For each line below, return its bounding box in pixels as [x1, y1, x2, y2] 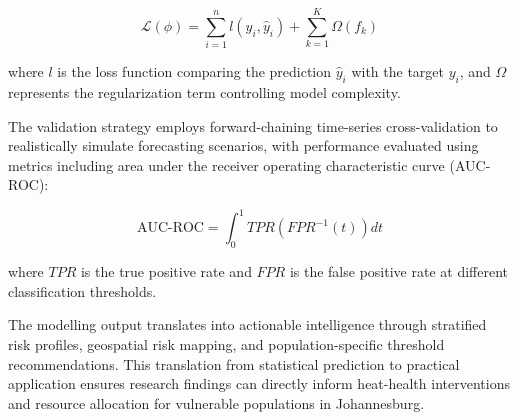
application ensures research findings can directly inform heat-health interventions [8, 373, 510, 394]
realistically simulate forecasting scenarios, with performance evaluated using [8, 135, 479, 156]
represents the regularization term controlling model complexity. [8, 81, 401, 102]
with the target [351, 61, 445, 82]
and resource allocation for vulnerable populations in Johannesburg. [8, 392, 425, 413]
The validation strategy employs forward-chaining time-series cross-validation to [8, 115, 498, 136]
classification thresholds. [8, 280, 157, 301]
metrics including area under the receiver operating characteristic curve [8, 154, 445, 175]
